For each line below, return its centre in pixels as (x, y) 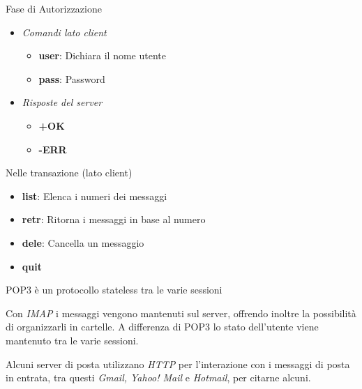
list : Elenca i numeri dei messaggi (95, 196)
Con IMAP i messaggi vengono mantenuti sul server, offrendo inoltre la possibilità (181, 313)
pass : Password (72, 78)
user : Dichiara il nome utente (102, 55)
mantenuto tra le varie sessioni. (72, 340)
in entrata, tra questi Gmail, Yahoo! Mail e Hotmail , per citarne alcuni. (158, 377)
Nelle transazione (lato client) (69, 173)
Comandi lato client (64, 32)
